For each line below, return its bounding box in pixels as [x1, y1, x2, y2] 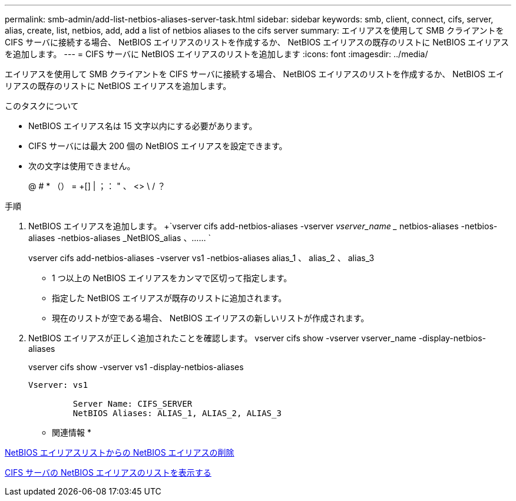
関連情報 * [52, 427, 91, 437]
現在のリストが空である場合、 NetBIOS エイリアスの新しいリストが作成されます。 [52, 313, 369, 323]
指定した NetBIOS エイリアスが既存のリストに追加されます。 [52, 293, 287, 303]
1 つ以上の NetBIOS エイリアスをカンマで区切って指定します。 [52, 273, 292, 283]
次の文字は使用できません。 [28, 161, 135, 171]
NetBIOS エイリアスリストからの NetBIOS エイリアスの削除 [5, 447, 234, 457]
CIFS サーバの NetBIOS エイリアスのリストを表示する [5, 467, 211, 477]
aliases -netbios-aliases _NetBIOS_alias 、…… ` [28, 233, 211, 243]
